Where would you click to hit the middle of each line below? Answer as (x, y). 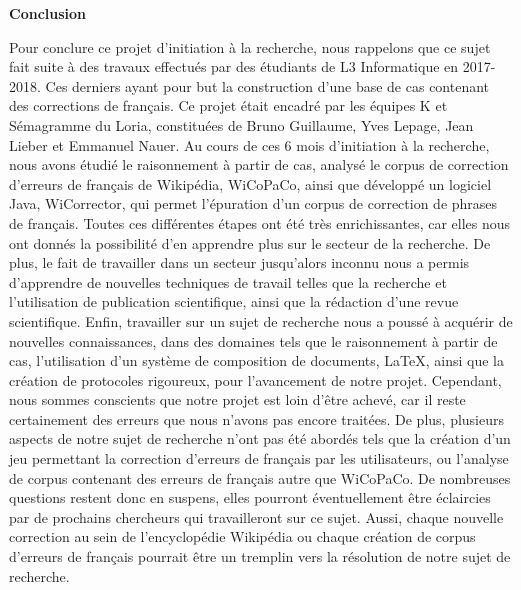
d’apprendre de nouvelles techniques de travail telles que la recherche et (228, 281)
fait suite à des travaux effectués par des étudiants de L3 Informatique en (234, 66)
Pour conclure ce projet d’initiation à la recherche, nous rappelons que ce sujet (250, 46)
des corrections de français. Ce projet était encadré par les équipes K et (228, 105)
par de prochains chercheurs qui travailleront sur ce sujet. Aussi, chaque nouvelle (256, 516)
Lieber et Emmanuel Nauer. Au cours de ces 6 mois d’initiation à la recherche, (249, 144)
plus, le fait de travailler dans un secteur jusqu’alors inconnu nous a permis (239, 262)
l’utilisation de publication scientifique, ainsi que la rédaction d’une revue (234, 301)
